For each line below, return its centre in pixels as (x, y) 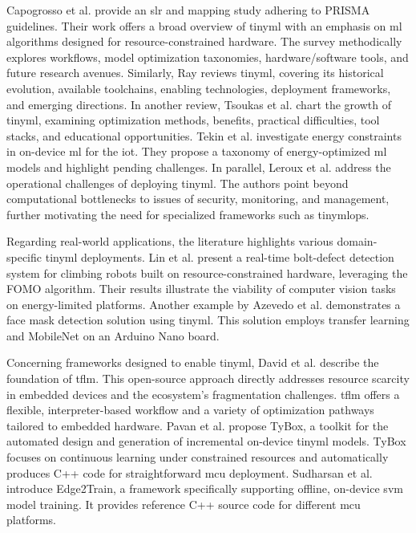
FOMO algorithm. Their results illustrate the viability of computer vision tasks (201, 289)
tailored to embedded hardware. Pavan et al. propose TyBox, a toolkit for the (198, 425)
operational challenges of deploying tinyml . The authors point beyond (178, 183)
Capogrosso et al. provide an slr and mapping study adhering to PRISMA (188, 10)
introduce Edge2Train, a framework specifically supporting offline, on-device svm (205, 488)
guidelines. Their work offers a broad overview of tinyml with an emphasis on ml (204, 25)
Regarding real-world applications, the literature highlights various (170, 241)
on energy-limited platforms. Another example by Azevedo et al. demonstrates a (204, 304)
